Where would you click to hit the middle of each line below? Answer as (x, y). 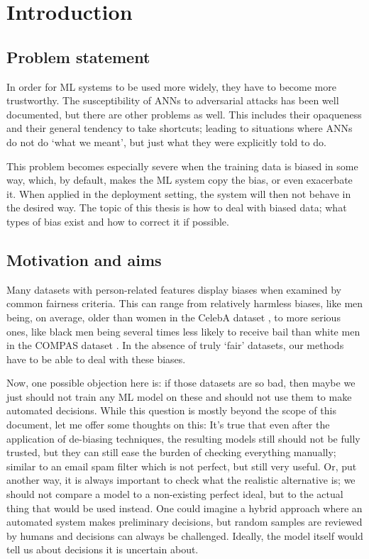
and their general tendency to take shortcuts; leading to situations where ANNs (180, 128)
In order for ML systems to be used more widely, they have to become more (171, 86)
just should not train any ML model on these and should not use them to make (179, 396)
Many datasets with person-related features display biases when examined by (174, 289)
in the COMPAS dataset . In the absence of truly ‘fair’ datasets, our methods (175, 345)
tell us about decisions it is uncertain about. (103, 549)
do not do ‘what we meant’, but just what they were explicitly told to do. (166, 142)
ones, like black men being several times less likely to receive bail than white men (183, 331)
